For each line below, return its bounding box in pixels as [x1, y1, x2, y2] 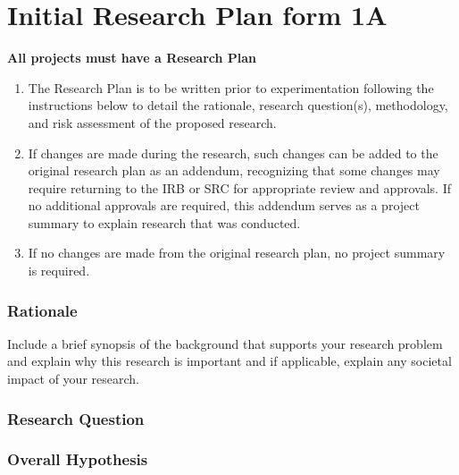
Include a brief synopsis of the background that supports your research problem [7, 334, 443, 352]
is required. [28, 261, 90, 280]
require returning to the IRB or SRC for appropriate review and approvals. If [28, 178, 451, 197]
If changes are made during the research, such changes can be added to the [28, 143, 438, 162]
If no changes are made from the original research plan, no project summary [28, 243, 446, 262]
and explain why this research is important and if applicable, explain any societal [7, 352, 452, 370]
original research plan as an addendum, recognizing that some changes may [28, 161, 440, 180]
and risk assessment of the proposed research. [28, 113, 277, 131]
